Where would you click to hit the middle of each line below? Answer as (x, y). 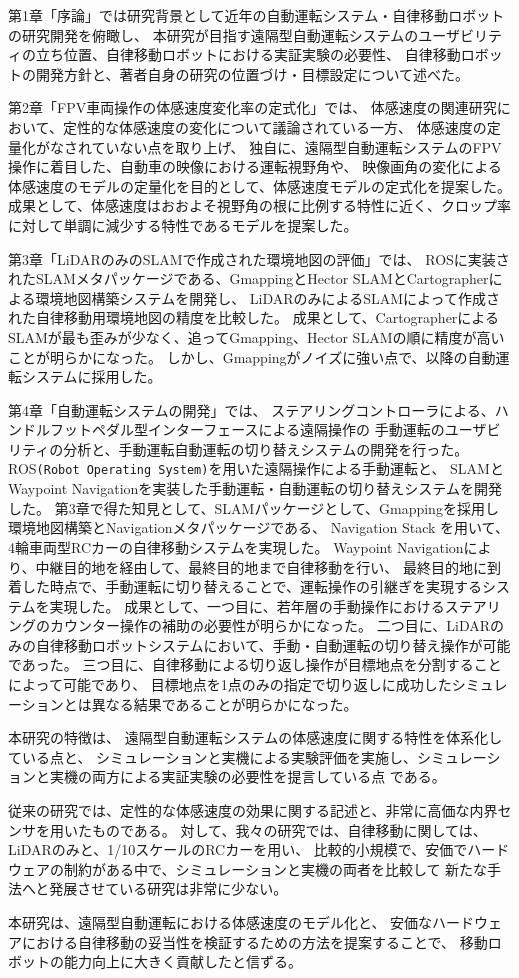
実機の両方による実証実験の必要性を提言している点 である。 (247, 776)
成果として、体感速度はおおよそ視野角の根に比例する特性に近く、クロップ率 (259, 205)
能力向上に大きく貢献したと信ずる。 (182, 961)
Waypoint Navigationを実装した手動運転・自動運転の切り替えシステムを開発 (255, 488)
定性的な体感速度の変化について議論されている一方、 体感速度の (274, 126)
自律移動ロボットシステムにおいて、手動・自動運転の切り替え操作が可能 (273, 644)
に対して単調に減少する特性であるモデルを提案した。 (183, 224)
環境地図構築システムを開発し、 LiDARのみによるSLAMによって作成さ (267, 297)
